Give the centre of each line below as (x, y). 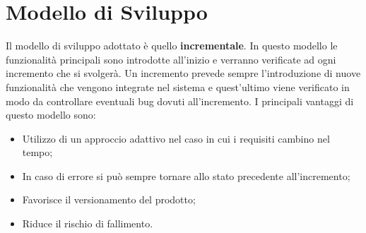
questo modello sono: (51, 115)
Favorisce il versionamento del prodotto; (109, 199)
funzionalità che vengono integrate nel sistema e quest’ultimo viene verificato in (178, 86)
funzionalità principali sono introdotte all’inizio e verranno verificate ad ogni (171, 59)
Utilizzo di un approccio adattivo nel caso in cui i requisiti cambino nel (176, 138)
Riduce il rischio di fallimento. (88, 223)
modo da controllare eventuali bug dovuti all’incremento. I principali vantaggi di (180, 101)
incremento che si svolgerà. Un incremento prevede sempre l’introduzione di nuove (183, 73)
